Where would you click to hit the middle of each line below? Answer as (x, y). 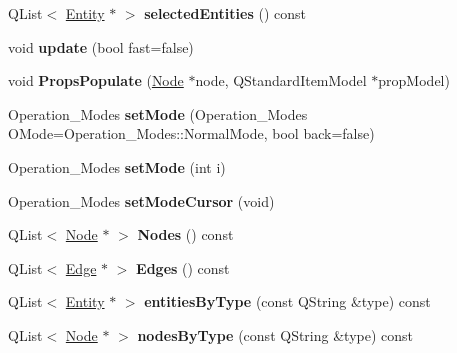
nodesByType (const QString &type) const (275, 334)
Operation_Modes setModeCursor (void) (141, 200)
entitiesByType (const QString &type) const (287, 301)
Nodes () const (185, 234)
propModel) (414, 80)
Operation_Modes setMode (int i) (117, 166)
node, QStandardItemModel (281, 80)
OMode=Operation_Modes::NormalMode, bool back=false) (191, 133)
